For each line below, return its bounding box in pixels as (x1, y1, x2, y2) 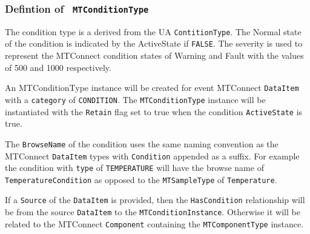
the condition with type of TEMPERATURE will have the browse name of (5, 161, 264, 174)
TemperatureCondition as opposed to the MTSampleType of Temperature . (5, 173, 277, 186)
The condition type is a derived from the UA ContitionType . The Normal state (5, 25, 302, 38)
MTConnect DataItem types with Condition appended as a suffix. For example (5, 149, 300, 162)
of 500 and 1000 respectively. (5, 61, 111, 73)
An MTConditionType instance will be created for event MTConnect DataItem (5, 81, 299, 94)
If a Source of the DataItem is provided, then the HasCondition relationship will (5, 193, 305, 206)
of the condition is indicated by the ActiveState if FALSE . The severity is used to (5, 37, 303, 50)
